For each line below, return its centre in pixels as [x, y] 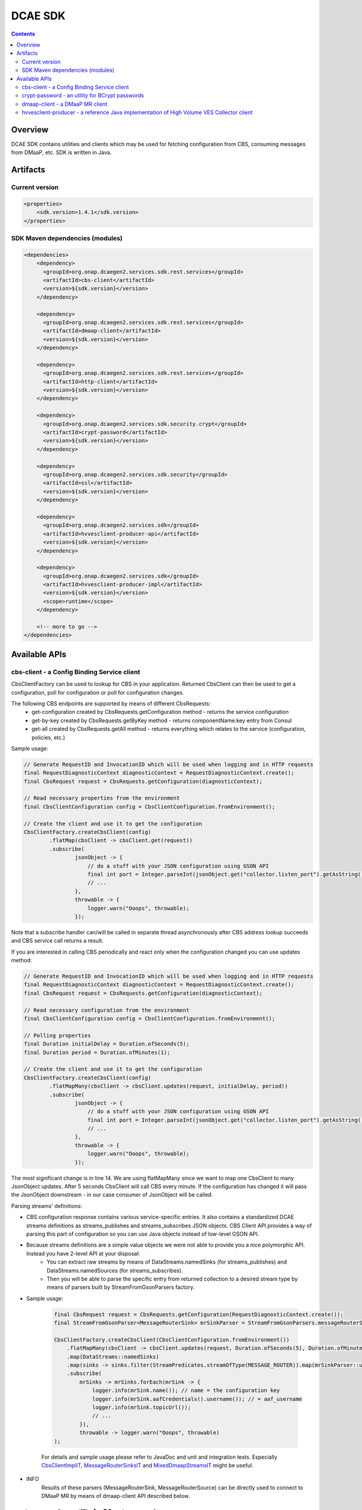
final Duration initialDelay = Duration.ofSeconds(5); [106, 1044]
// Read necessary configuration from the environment [106, 1010]
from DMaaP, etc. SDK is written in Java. [61, 153]
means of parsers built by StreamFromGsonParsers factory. [121, 1287]
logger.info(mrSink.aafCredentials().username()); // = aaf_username [197, 1399]
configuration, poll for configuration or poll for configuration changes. [97, 692]
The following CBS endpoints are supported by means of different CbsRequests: [111, 703]
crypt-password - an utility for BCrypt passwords [83, 95]
